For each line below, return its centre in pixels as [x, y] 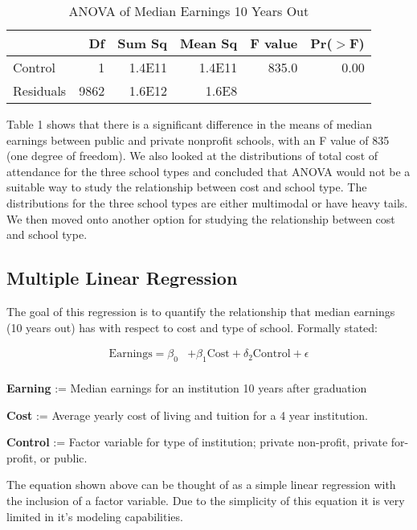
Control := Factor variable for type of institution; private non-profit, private [197, 442]
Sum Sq [143, 43]
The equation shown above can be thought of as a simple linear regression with [201, 485]
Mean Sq [209, 43]
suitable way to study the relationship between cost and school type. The [187, 187]
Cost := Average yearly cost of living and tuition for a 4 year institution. [187, 415]
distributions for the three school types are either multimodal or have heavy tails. [207, 202]
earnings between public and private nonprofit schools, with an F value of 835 [198, 140]
